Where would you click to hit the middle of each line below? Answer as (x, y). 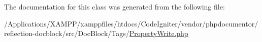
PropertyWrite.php (159, 33)
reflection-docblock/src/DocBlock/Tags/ (67, 33)
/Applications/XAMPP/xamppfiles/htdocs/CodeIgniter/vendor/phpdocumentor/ (131, 23)
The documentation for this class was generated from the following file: (114, 6)
